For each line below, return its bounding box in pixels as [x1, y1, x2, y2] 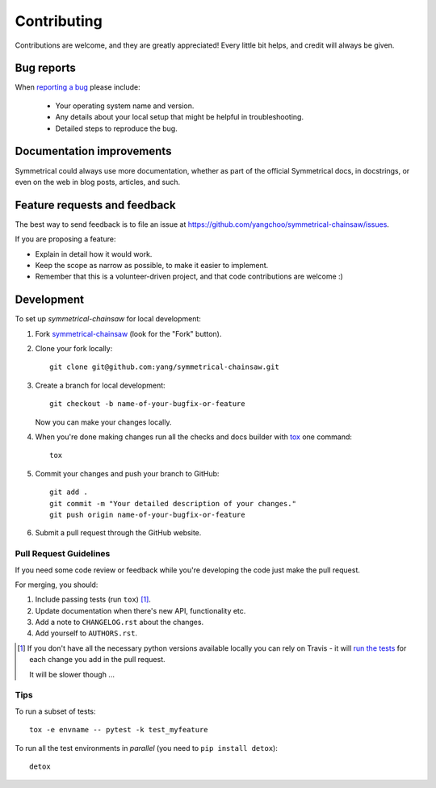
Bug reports [15, 61, 77, 75]
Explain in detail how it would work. [35, 249, 153, 258]
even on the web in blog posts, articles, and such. [15, 177, 181, 187]
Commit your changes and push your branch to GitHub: [35, 468, 220, 478]
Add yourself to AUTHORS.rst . [35, 628, 137, 638]
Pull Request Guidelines [15, 548, 111, 560]
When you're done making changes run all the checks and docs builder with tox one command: [35, 432, 353, 442]
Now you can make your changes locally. [35, 417, 172, 427]
